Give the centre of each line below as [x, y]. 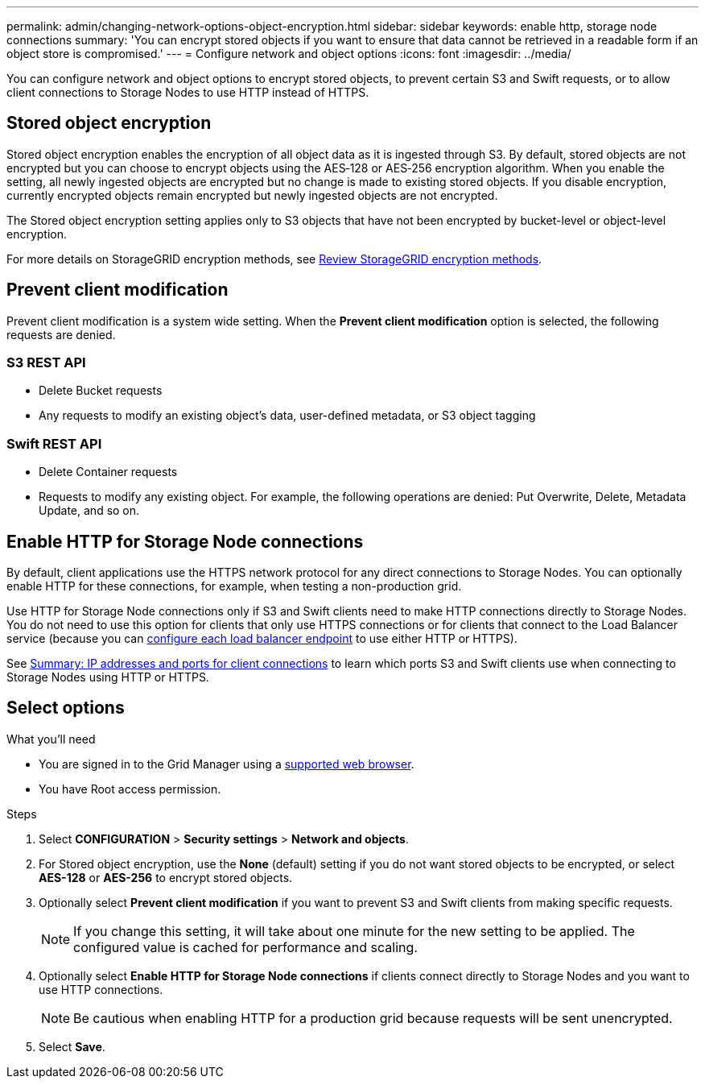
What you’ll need [51, 739]
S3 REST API [46, 363]
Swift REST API [54, 443]
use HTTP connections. [101, 989]
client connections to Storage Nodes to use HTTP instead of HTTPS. [188, 92]
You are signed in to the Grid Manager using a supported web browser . [227, 764]
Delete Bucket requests [101, 391]
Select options [66, 708]
